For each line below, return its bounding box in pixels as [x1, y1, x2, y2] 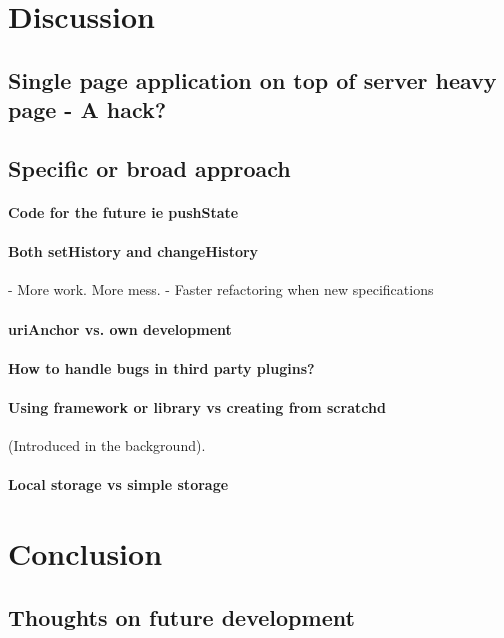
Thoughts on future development [8, 601, 355, 632]
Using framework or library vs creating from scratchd [8, 396, 386, 417]
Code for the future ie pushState [8, 201, 239, 222]
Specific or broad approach [8, 152, 291, 183]
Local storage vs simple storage [8, 474, 229, 495]
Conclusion [8, 533, 163, 574]
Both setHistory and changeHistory [8, 241, 259, 262]
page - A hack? [8, 94, 167, 125]
